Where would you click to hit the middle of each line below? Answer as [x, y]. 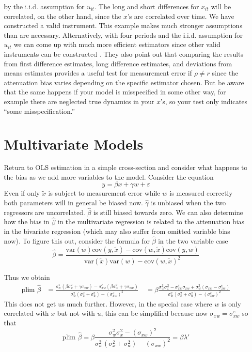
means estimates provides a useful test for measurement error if [98, 73]
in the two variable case [193, 241]
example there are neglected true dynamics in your [79, 101]
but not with [76, 313]
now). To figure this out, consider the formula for [77, 241]
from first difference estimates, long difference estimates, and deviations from [118, 63]
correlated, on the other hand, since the [63, 16]
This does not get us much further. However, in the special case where [108, 303]
